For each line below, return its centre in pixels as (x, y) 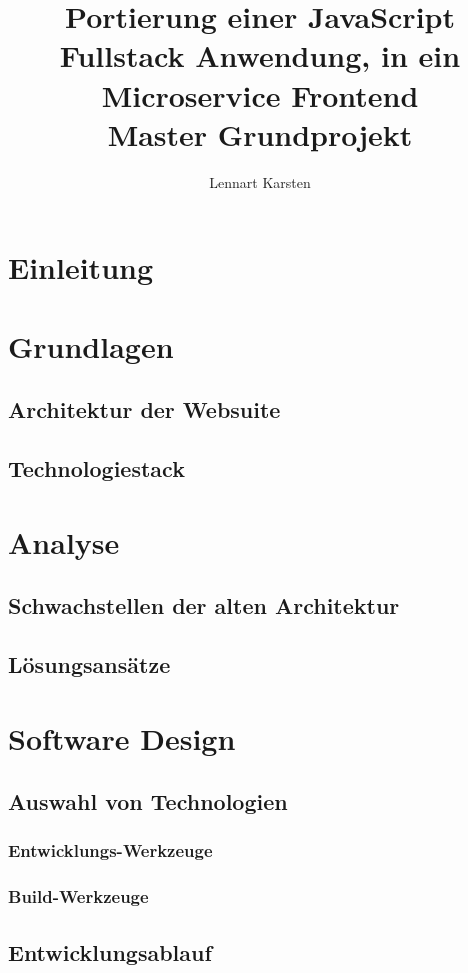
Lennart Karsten (260, 181)
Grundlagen (91, 345)
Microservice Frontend (260, 94)
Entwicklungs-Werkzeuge (110, 850)
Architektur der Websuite (144, 409)
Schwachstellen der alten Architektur (204, 605)
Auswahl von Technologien (148, 801)
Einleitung (81, 267)
